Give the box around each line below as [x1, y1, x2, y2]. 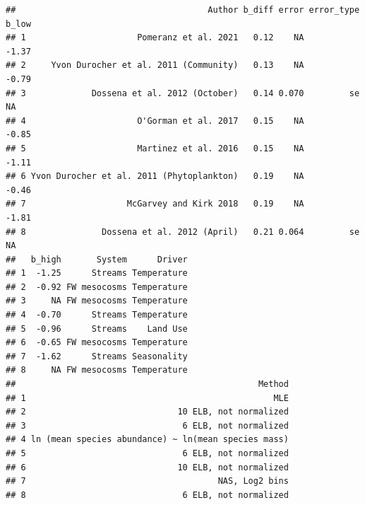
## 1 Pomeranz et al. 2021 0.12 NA [6, 33, 304, 43]
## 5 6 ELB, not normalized [6, 448, 289, 458]
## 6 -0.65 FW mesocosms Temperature [6, 337, 188, 348]
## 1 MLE [6, 393, 289, 403]
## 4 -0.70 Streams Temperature [6, 310, 188, 320]
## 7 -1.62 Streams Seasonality [6, 351, 188, 361]
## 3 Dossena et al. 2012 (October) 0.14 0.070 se [6, 88, 360, 98]
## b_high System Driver [6, 254, 188, 265]
